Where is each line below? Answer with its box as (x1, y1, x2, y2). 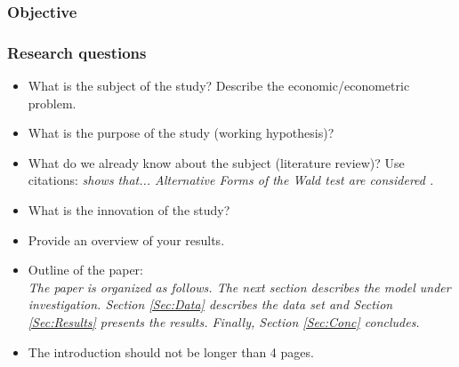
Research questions (7, 41, 147, 63)
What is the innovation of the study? (28, 201, 230, 219)
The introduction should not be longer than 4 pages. (28, 342, 314, 361)
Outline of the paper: (28, 260, 143, 279)
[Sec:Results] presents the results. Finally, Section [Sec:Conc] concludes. (28, 313, 420, 331)
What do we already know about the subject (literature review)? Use (28, 153, 405, 172)
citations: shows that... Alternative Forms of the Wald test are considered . (28, 171, 434, 189)
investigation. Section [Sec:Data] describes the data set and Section (28, 295, 393, 314)
